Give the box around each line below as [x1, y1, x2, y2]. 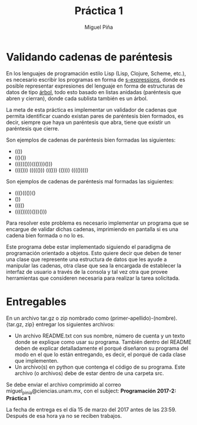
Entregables [6, 295, 66, 308]
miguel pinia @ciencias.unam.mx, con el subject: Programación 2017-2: [6, 387, 176, 396]
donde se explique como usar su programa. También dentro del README [14, 338, 192, 345]
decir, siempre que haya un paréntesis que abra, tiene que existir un [6, 119, 171, 126]
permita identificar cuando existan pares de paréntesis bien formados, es [6, 112, 184, 119]
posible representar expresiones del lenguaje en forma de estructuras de [6, 82, 183, 89]
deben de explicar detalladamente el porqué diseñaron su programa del [14, 344, 189, 352]
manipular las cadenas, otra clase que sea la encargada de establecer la [6, 262, 182, 269]
